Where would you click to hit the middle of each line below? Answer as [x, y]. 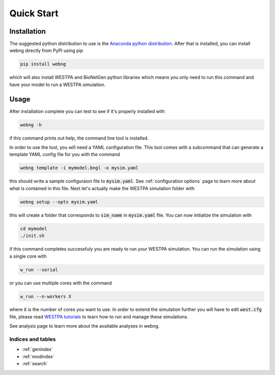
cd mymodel [34, 229]
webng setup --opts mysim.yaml [59, 202]
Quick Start [34, 13]
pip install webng [43, 64]
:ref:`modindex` [38, 356]
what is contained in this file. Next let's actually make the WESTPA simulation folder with [102, 188]
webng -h [31, 125]
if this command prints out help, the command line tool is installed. [79, 138]
